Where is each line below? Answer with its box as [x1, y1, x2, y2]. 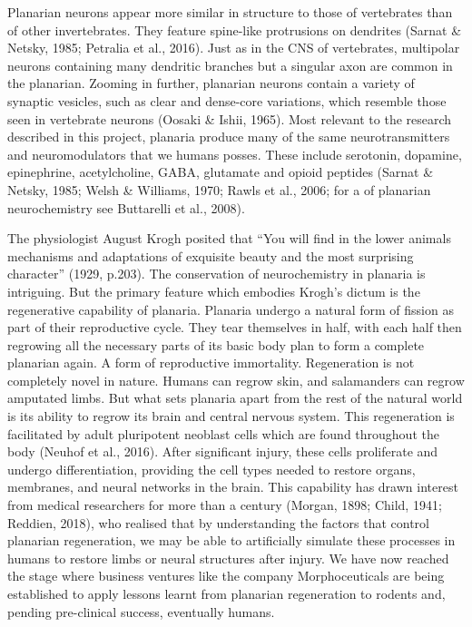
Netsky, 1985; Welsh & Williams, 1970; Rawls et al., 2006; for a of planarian [7, 180, 431, 199]
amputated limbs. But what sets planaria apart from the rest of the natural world [7, 388, 463, 407]
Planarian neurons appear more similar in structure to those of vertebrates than [7, 3, 453, 21]
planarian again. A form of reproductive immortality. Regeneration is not [7, 353, 415, 372]
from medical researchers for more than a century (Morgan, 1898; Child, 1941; [7, 495, 442, 514]
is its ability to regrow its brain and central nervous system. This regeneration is [7, 407, 455, 426]
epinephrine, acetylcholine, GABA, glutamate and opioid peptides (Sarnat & [7, 162, 434, 181]
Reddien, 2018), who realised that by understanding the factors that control [7, 513, 429, 532]
